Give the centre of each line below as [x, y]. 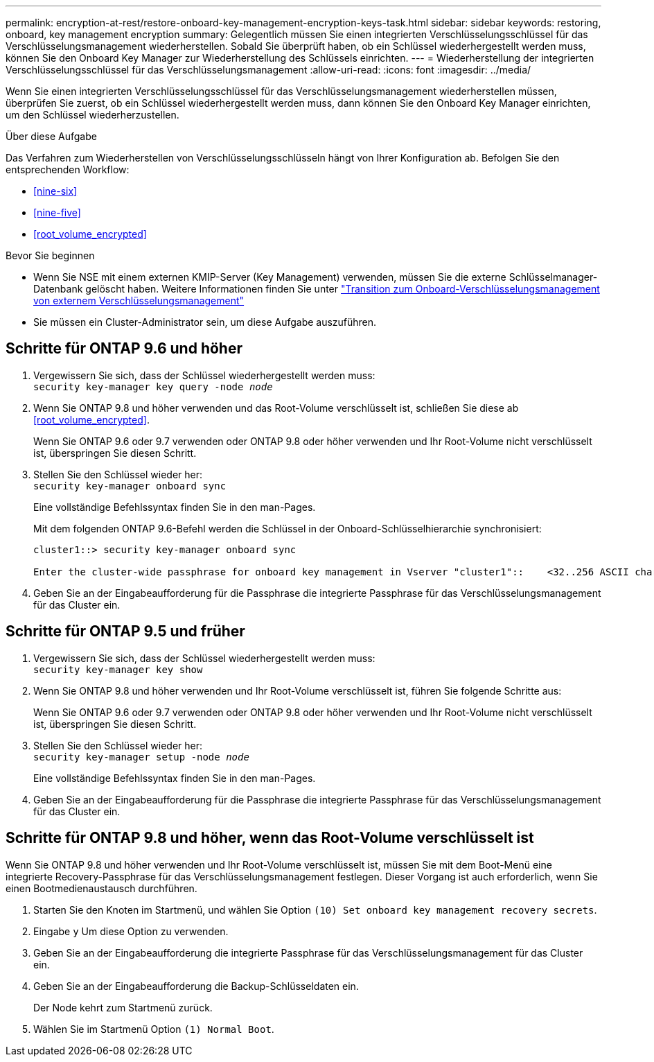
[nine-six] [55, 191]
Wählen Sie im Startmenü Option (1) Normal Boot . [154, 1029]
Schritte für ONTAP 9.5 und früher [125, 632]
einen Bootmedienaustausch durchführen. [101, 888]
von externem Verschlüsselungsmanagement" [139, 301]
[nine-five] [57, 212]
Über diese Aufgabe [51, 136]
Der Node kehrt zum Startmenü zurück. [123, 1007]
